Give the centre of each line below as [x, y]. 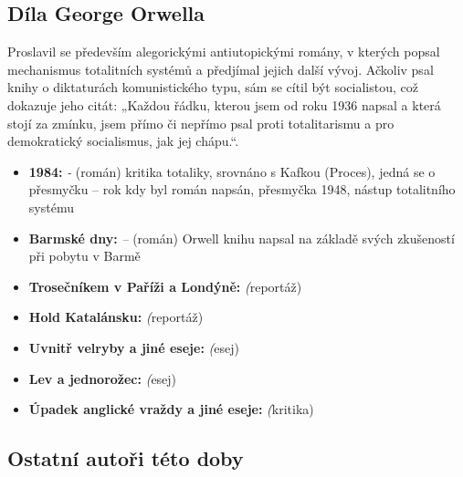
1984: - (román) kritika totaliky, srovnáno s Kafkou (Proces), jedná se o [232, 171]
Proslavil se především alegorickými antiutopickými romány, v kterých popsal [224, 52]
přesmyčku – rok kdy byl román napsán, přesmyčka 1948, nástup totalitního [242, 189]
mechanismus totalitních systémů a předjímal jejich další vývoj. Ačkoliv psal [221, 69]
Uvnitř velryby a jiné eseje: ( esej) [134, 347]
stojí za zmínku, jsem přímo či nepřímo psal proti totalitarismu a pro [201, 123]
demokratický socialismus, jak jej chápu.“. [123, 141]
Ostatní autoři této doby [126, 458]
